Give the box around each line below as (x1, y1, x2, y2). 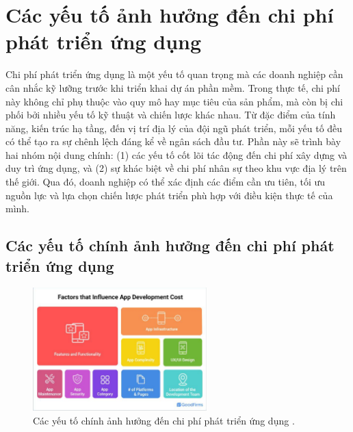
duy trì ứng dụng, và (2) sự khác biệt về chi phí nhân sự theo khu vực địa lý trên (5, 161, 347, 175)
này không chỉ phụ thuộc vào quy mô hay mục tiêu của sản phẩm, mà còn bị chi (5, 94, 343, 108)
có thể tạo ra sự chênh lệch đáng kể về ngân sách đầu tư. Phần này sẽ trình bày (5, 134, 341, 149)
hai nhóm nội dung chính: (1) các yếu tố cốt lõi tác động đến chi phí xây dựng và (5, 147, 348, 162)
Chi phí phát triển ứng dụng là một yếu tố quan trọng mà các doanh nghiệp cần (5, 67, 343, 81)
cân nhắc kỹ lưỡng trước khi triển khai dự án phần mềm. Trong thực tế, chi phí (5, 80, 341, 94)
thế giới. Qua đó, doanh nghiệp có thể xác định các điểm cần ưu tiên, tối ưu (5, 175, 326, 189)
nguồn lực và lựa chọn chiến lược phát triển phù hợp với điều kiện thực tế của (5, 188, 333, 202)
